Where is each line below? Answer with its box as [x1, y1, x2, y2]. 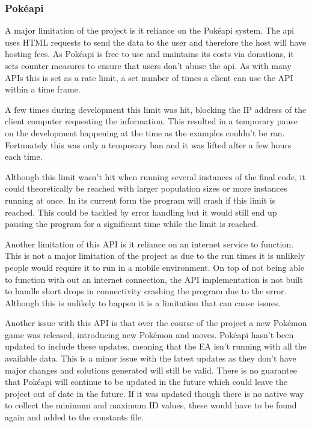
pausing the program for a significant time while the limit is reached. [5, 217, 258, 230]
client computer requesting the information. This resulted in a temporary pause [5, 115, 298, 127]
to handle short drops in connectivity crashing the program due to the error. [5, 285, 287, 297]
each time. [5, 150, 43, 163]
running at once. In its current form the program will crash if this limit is [5, 193, 276, 206]
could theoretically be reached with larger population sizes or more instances [5, 182, 287, 195]
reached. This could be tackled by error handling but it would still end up [5, 205, 277, 218]
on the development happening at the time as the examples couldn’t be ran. [5, 126, 285, 139]
